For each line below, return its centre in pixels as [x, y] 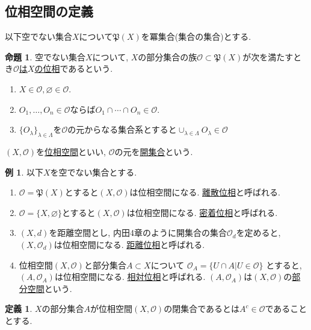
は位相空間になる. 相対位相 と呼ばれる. [130, 277]
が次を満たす [268, 56]
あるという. [91, 68]
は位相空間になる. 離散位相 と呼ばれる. [205, 192]
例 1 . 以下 [24, 172]
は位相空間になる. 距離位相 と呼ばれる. [129, 244]
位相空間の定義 [49, 11]
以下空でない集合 [38, 36]
